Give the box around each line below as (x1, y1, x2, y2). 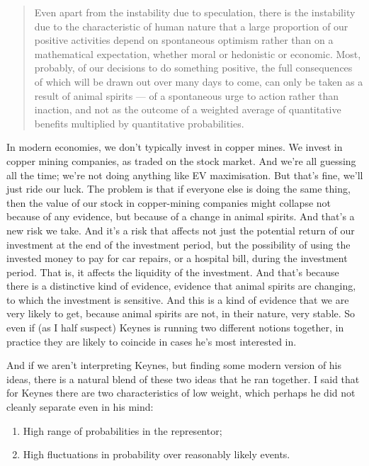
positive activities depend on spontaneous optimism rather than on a (34, 33, 334, 47)
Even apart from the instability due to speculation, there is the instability (34, 5, 356, 19)
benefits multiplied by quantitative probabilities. (34, 115, 244, 130)
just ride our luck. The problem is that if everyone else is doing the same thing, (6, 181, 351, 196)
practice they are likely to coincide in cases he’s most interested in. (6, 334, 297, 348)
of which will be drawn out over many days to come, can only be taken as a (34, 74, 363, 89)
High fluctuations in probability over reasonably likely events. (23, 447, 290, 462)
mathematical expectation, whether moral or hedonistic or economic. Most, (34, 46, 361, 61)
